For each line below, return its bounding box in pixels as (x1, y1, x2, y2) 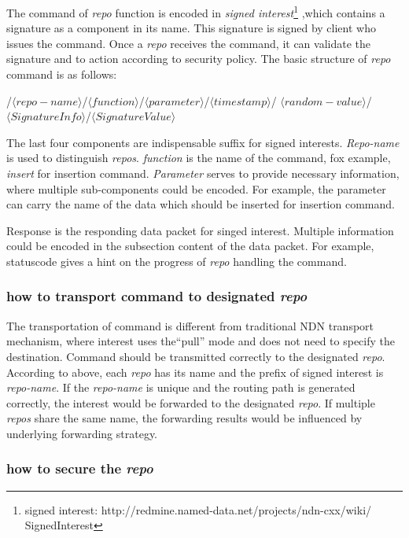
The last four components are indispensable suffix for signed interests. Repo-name (6, 134, 400, 150)
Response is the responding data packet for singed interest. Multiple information (6, 222, 394, 238)
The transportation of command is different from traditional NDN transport (6, 317, 374, 333)
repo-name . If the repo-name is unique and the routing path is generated (6, 379, 356, 396)
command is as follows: (6, 66, 117, 83)
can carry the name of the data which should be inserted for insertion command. (6, 196, 395, 212)
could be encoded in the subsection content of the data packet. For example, (6, 238, 374, 254)
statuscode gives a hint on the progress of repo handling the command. (6, 252, 347, 269)
